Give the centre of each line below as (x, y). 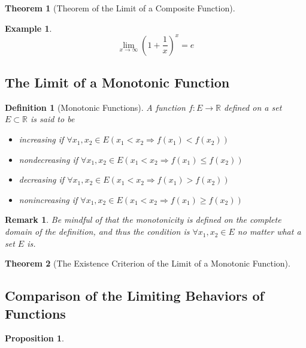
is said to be (52, 119)
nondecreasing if (49, 159)
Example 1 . (28, 28)
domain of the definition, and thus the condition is (97, 232)
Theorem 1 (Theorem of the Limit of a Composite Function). (120, 8)
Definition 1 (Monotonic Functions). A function (95, 107)
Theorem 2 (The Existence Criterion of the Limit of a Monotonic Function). (148, 263)
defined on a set (253, 107)
